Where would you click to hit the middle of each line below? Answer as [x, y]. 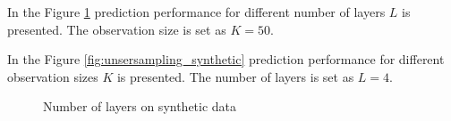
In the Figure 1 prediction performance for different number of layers [196, 12]
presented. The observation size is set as [117, 29]
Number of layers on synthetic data [140, 106]
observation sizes [53, 76]
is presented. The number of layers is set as [235, 76]
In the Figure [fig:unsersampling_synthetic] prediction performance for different [226, 59]
